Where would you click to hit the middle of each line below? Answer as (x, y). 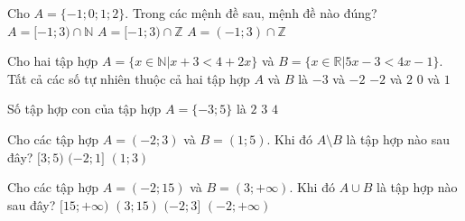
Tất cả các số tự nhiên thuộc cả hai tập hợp (129, 78)
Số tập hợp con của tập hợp (84, 109)
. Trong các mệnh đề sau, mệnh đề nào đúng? (251, 13)
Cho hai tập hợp (53, 61)
